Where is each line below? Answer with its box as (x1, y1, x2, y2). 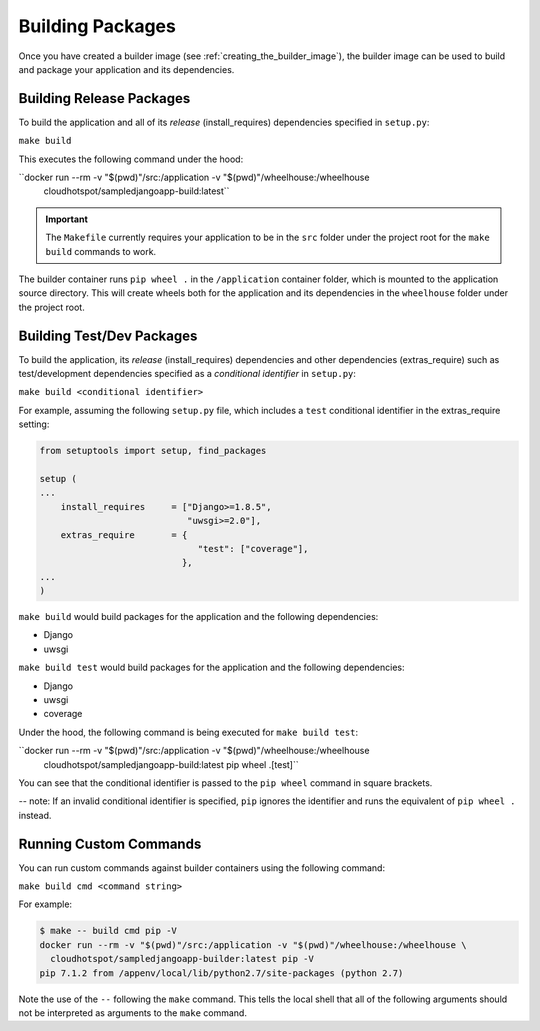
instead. (18, 809, 52, 821)
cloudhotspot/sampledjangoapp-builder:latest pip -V (50, 953, 314, 965)
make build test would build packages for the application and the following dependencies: (18, 661, 405, 674)
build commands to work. (45, 245, 157, 257)
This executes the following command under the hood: (18, 153, 244, 165)
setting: (18, 418, 50, 430)
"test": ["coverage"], (197, 543, 309, 554)
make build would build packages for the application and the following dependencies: (18, 611, 379, 623)
